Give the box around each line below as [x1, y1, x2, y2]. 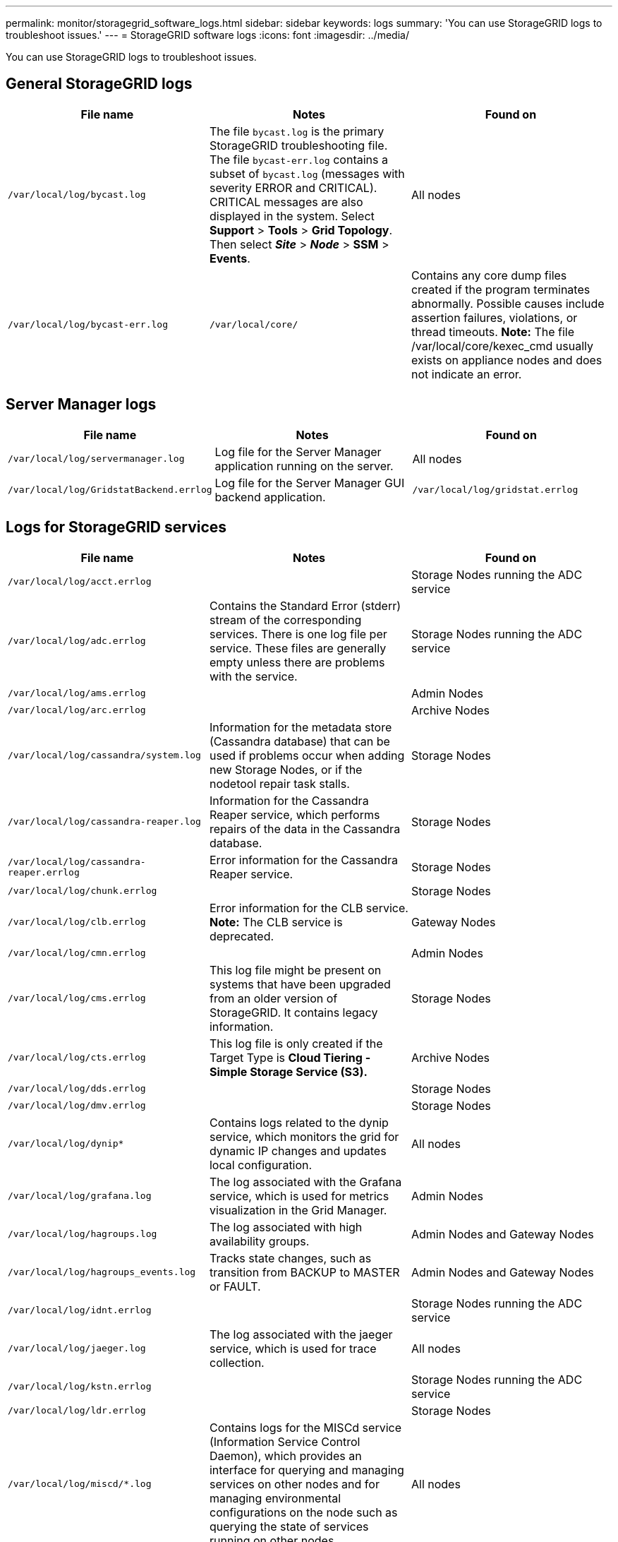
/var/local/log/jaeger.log [8, 1343, 146, 1354]
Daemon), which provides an [209, 1448, 362, 1463]
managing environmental [209, 1490, 341, 1505]
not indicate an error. [411, 366, 522, 381]
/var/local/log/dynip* [8, 1138, 124, 1149]
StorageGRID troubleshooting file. [209, 138, 388, 153]
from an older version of [209, 991, 338, 1005]
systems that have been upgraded [209, 976, 391, 991]
